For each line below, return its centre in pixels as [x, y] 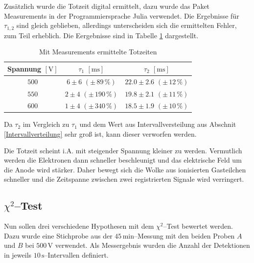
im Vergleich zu [46, 124]
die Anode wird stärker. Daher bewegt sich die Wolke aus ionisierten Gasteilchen [125, 169]
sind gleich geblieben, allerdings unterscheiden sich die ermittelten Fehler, [127, 25]
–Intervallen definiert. [76, 255]
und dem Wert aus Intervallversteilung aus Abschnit [158, 124]
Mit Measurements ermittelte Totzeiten [98, 52]
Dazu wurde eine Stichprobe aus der [58, 235]
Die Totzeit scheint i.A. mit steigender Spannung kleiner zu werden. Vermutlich [123, 150]
